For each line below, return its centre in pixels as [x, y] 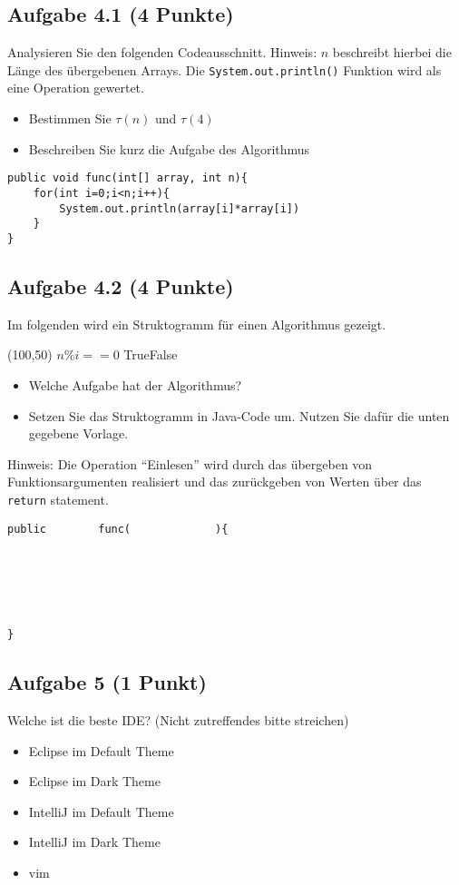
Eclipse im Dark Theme [94, 781]
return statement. [58, 499]
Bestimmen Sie [70, 118]
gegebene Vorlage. [78, 433]
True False [151, 354]
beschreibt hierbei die [392, 52]
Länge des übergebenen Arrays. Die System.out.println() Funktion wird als [225, 69]
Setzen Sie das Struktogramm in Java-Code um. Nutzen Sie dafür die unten [239, 415]
